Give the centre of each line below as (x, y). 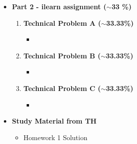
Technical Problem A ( (62, 23)
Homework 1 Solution (55, 137)
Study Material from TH (54, 121)
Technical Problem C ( (62, 88)
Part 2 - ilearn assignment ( (59, 6)
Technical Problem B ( (62, 55)
